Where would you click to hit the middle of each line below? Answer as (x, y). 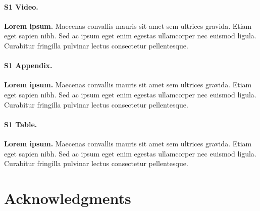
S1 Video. (21, 6)
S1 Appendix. (28, 65)
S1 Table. (21, 124)
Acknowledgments (68, 198)
